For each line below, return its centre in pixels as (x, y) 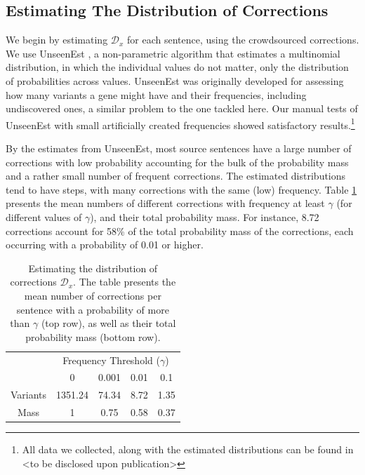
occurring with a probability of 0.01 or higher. (105, 245)
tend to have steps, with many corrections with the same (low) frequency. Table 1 (181, 189)
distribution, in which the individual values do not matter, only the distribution (177, 67)
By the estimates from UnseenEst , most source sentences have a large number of (179, 148)
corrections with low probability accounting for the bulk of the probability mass (177, 162)
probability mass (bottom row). (93, 336)
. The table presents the (125, 282)
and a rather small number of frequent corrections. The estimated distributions (176, 176)
